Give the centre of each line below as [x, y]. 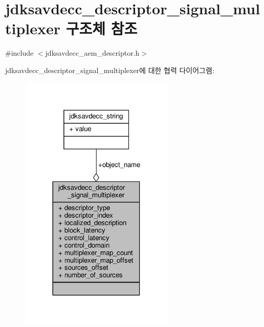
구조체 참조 [102, 28]
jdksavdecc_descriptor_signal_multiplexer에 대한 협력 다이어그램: [110, 70]
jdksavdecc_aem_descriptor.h [92, 53]
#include [19, 53]
